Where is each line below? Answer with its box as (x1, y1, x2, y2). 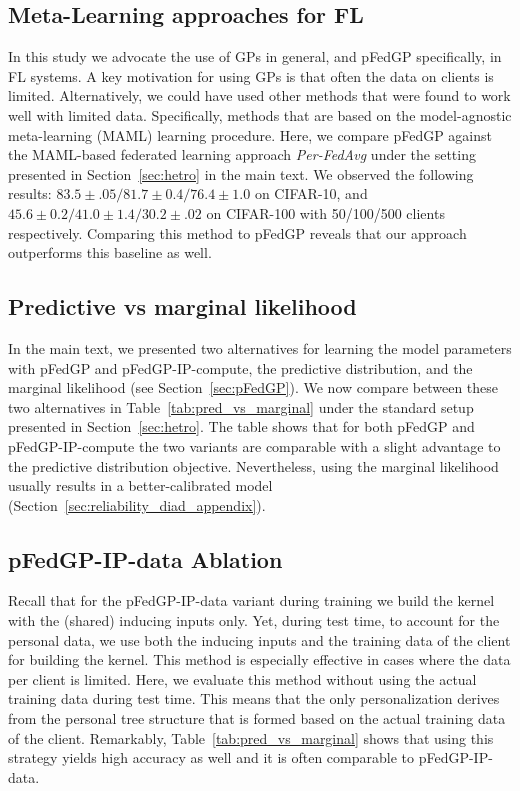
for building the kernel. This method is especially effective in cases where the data (8, 649, 511, 670)
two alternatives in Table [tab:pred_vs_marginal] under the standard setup (8, 396, 474, 417)
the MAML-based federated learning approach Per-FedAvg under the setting (8, 144, 476, 165)
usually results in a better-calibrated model (8, 475, 273, 496)
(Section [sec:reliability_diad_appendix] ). (8, 494, 266, 515)
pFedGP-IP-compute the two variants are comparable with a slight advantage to (8, 435, 501, 456)
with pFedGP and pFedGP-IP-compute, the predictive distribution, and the (8, 357, 473, 378)
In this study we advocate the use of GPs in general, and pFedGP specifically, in (8, 46, 502, 67)
